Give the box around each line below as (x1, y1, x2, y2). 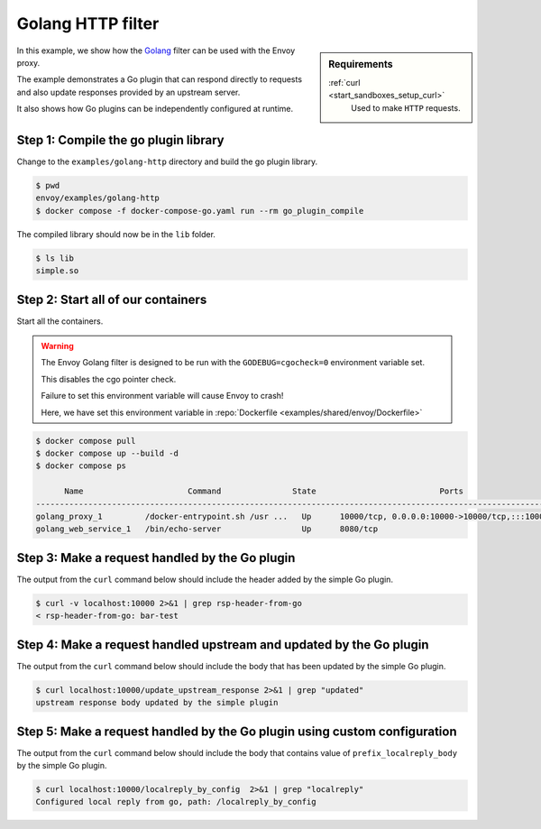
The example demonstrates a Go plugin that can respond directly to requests (16, 74, 302, 85)
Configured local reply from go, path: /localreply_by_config (35, 797, 316, 807)
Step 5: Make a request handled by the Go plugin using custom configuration (16, 723, 457, 739)
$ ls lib (35, 253, 75, 263)
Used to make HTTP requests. (351, 102, 461, 113)
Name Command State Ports (64, 486, 464, 496)
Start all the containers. (16, 316, 104, 327)
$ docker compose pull (35, 436, 136, 446)
